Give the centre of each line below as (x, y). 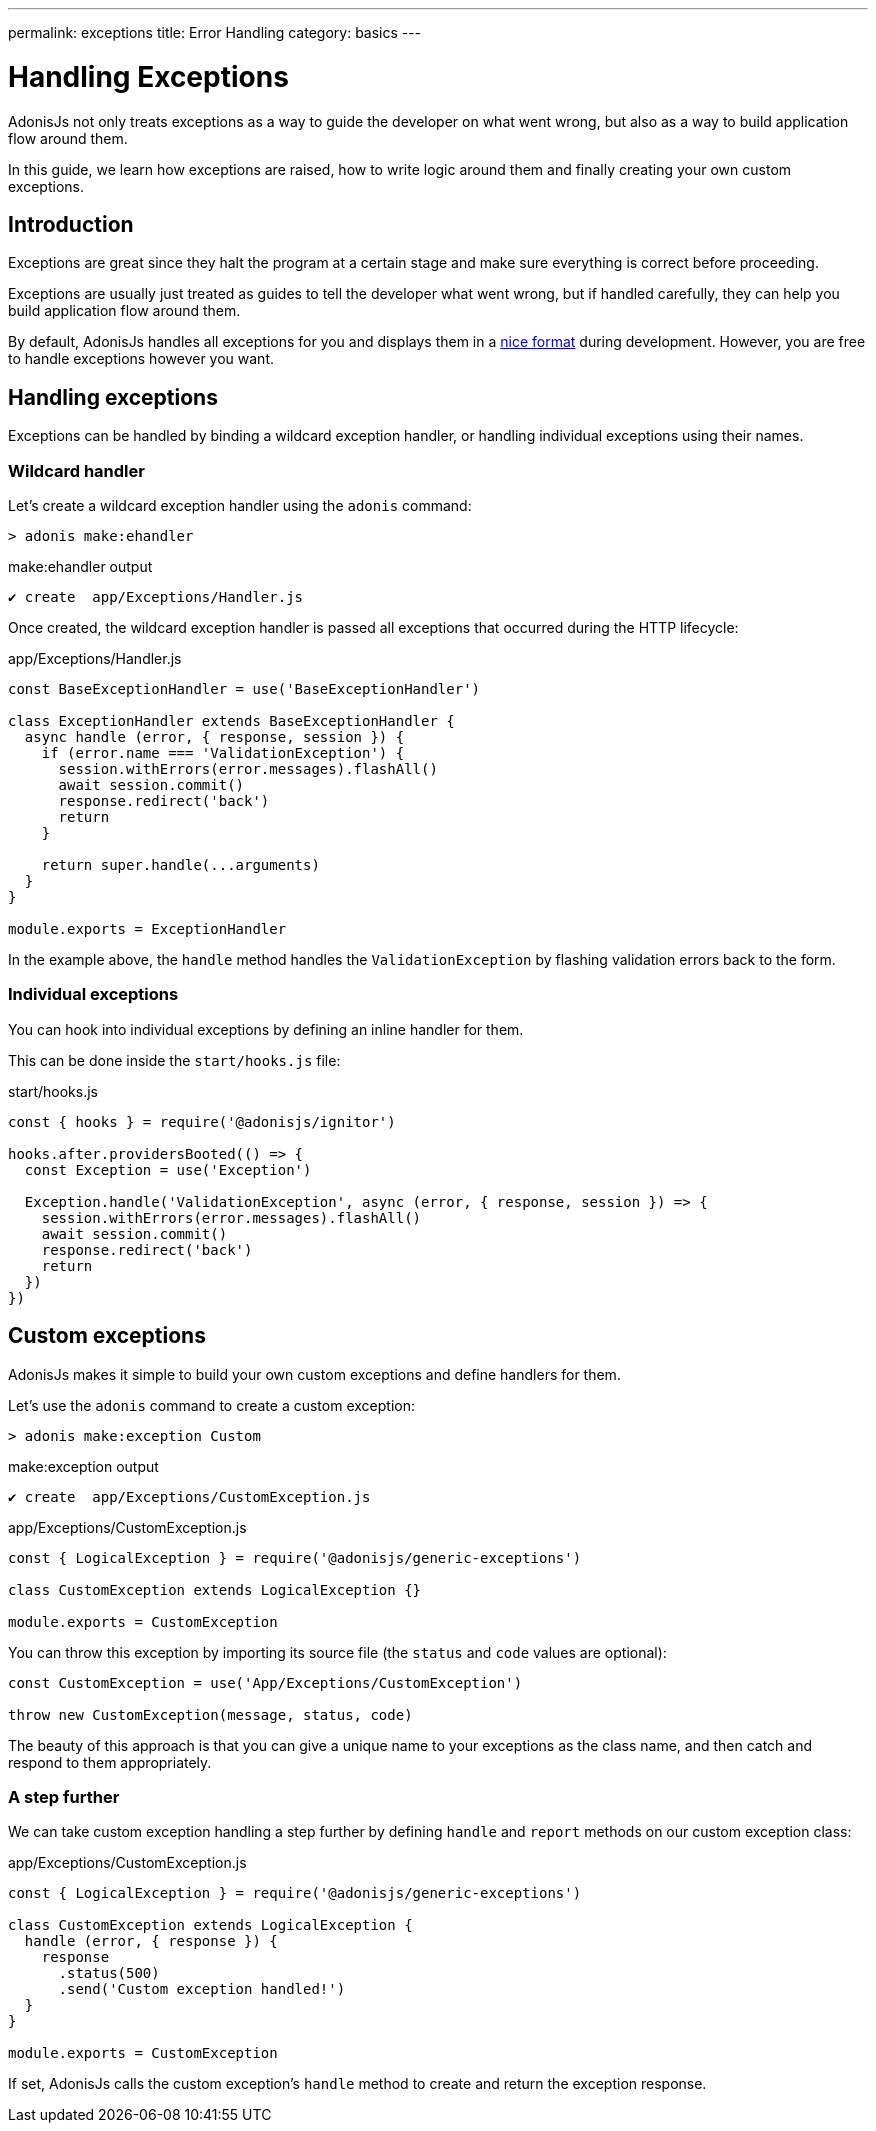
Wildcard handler (76, 470)
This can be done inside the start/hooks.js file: (174, 1060)
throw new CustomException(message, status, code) (210, 1714)
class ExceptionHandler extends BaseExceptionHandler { (231, 720)
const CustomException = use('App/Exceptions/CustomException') (265, 1682)
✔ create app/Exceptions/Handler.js (156, 596)
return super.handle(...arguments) (180, 864)
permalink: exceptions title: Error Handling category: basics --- (215, 32)
